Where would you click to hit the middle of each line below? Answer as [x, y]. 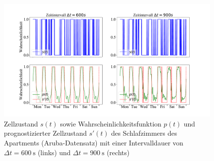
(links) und [54, 152]
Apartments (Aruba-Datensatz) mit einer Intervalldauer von [94, 143]
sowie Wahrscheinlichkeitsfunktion [111, 123]
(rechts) [118, 152]
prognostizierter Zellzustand [45, 133]
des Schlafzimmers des [144, 133]
